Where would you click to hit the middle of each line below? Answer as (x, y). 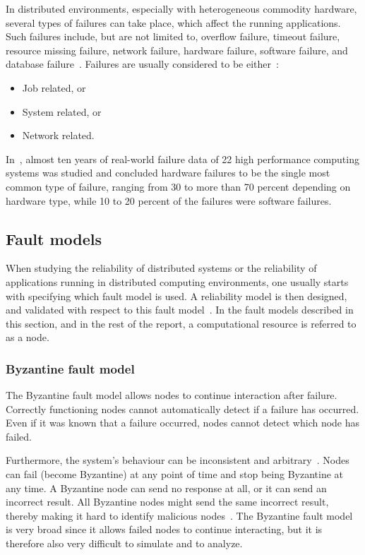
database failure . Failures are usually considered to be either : (142, 64)
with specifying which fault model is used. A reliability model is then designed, (176, 296)
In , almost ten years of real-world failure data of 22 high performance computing (182, 159)
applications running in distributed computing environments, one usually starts (177, 281)
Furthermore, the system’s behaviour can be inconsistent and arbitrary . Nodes (178, 460)
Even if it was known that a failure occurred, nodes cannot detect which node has (183, 423)
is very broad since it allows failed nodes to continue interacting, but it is (164, 529)
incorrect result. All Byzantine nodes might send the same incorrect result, (167, 502)
